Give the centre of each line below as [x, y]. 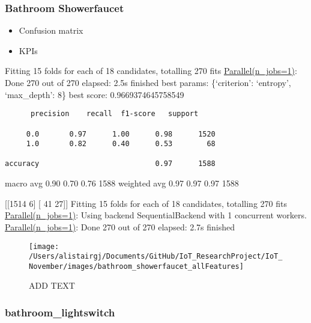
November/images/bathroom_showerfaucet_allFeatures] [136, 266]
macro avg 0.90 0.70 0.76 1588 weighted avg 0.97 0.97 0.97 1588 [122, 183]
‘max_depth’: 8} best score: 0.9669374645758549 [95, 94]
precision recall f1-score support [114, 114]
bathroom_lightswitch [60, 312]
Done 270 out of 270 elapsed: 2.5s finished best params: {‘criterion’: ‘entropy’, [148, 82]
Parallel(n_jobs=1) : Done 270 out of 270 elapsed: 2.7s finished [120, 226]
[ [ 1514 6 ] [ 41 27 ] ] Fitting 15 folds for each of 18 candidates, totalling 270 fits [146, 203]
